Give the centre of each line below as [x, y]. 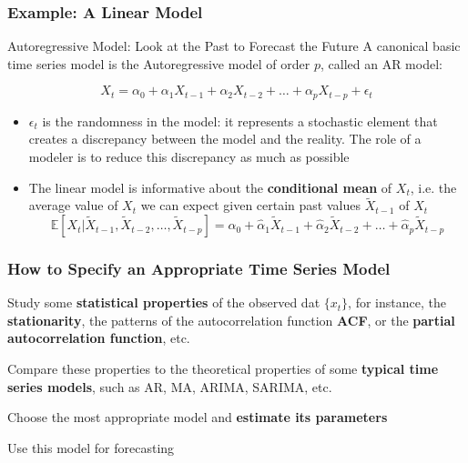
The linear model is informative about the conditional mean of [210, 187]
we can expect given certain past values [250, 205]
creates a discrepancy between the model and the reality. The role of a [225, 139]
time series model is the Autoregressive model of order [159, 63]
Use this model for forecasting [91, 447]
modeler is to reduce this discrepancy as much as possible [189, 157]
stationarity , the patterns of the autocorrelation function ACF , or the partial [231, 320]
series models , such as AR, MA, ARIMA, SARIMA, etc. [170, 386]
